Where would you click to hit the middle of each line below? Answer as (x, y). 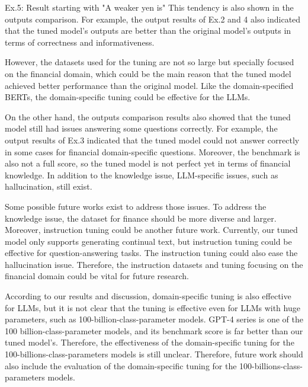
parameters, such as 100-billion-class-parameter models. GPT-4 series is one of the (154, 319)
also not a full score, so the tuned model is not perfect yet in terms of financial (148, 163)
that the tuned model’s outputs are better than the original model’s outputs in (148, 31)
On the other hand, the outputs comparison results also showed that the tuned (148, 116)
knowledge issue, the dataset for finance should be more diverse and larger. (141, 218)
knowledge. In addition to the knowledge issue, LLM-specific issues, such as (142, 175)
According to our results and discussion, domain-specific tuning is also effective (148, 296)
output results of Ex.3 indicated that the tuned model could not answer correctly (152, 140)
